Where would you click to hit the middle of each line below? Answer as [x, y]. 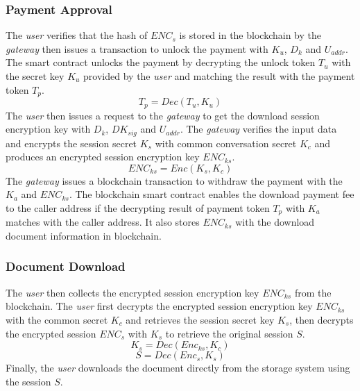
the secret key [35, 76]
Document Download [66, 266]
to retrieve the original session [229, 333]
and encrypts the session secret [71, 143]
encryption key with [48, 129]
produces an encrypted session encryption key [103, 157]
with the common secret [57, 319]
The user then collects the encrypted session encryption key [132, 292]
